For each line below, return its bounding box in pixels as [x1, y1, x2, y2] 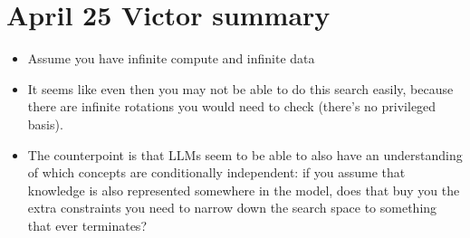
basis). [27, 114, 63, 133]
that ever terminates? [27, 215, 147, 234]
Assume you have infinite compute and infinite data [27, 49, 315, 68]
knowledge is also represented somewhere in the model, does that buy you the [27, 180, 460, 199]
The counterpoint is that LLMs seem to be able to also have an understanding [27, 145, 463, 164]
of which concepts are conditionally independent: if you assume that [27, 163, 406, 182]
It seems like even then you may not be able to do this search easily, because [27, 79, 454, 98]
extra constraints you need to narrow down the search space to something [27, 198, 437, 217]
